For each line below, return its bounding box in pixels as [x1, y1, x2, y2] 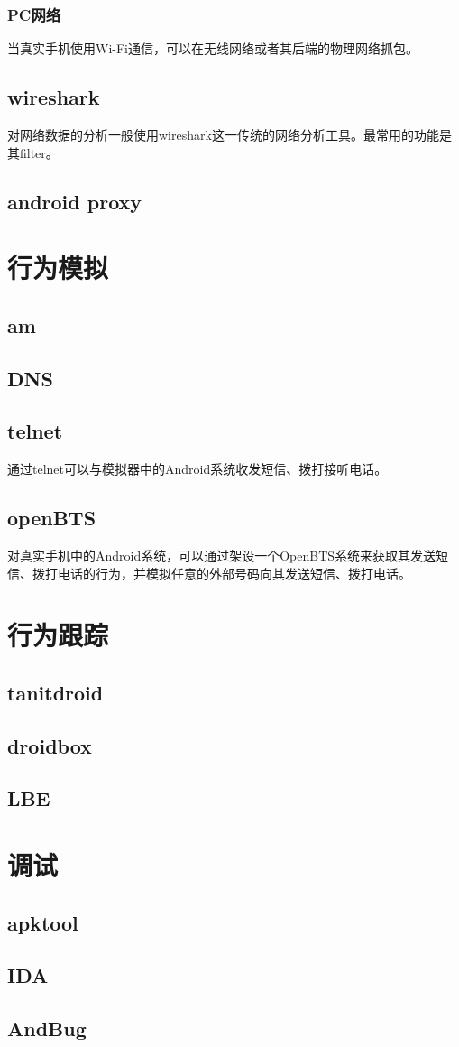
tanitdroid [7, 678, 104, 706]
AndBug [7, 1015, 87, 1042]
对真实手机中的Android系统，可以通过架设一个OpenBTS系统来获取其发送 [7, 545, 436, 564]
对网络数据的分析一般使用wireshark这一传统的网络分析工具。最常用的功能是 [7, 125, 452, 144]
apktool [7, 908, 78, 936]
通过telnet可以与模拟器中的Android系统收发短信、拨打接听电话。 [7, 459, 388, 478]
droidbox [7, 731, 92, 759]
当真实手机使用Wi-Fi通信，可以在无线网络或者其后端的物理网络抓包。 [7, 39, 418, 58]
